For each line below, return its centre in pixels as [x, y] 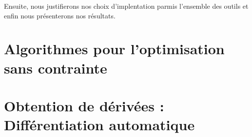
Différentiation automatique [99, 125]
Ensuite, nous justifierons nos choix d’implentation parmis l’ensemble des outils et [126, 6]
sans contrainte [56, 68]
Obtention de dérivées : [84, 105]
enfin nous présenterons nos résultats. [60, 15]
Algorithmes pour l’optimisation [114, 49]
